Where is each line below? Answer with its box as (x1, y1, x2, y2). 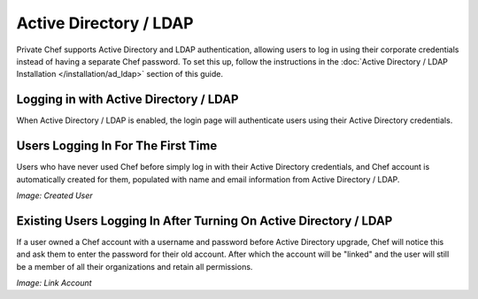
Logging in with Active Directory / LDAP (16, 92, 239, 107)
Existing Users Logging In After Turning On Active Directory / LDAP (16, 213, 393, 228)
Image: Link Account (16, 278, 92, 287)
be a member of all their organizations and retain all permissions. (16, 261, 253, 272)
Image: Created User (16, 190, 93, 201)
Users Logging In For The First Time (16, 138, 218, 154)
